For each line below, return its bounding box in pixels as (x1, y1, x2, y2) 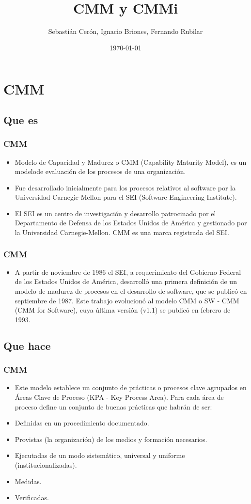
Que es (3, 112, 38, 127)
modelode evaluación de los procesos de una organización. (15, 166, 186, 176)
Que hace (3, 338, 51, 353)
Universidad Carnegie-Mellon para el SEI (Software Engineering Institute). (15, 192, 237, 202)
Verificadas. (15, 492, 49, 503)
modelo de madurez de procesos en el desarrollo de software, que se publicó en (15, 286, 247, 296)
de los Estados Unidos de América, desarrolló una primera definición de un (15, 276, 237, 286)
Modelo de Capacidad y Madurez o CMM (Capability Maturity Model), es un (15, 157, 247, 167)
